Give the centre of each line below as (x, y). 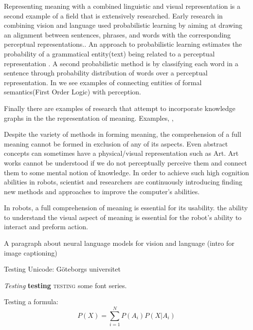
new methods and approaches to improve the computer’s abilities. (102, 191)
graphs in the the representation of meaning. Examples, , (89, 118)
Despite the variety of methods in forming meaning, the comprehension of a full (123, 134)
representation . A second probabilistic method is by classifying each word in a (121, 63)
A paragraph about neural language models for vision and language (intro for (119, 243)
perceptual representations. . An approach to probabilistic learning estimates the (123, 44)
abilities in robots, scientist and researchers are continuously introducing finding (123, 182)
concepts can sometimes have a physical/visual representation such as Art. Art (121, 153)
